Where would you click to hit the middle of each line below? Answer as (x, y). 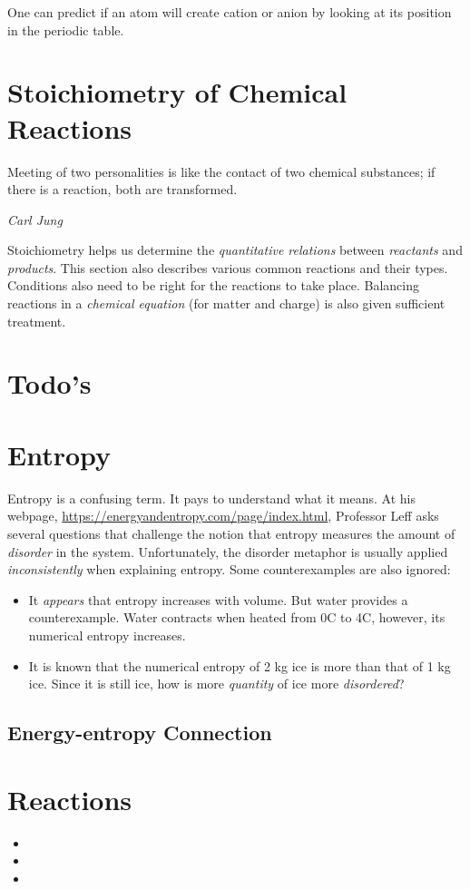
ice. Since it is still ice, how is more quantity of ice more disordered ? (216, 684)
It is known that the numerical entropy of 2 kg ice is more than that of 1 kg (240, 665)
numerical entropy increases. (107, 635)
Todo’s (49, 383)
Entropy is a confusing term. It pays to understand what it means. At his (211, 498)
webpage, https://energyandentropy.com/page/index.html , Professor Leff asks (223, 516)
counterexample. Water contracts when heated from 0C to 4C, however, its (237, 617)
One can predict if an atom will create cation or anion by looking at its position (230, 12)
